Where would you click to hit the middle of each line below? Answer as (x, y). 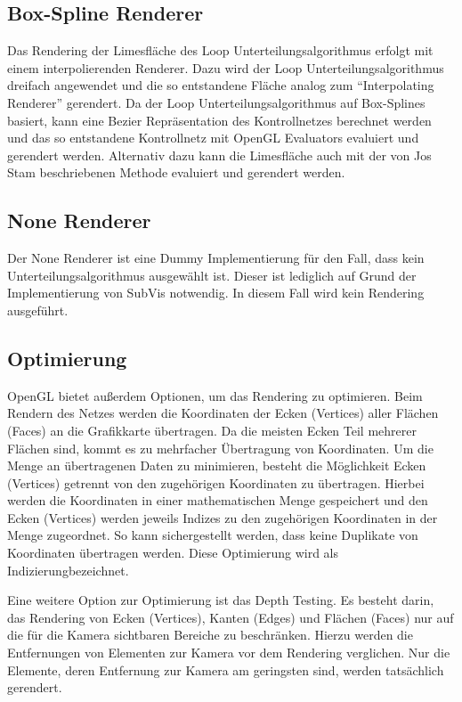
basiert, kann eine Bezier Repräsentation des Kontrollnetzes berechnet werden (219, 120)
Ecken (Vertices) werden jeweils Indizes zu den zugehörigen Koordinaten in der (223, 517)
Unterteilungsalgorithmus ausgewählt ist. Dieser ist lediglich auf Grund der (212, 275)
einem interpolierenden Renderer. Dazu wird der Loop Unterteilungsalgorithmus (226, 67)
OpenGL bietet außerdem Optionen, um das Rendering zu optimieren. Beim (215, 395)
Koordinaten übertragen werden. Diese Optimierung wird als (173, 553)
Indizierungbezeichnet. (68, 570)
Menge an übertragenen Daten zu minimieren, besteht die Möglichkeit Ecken (217, 465)
